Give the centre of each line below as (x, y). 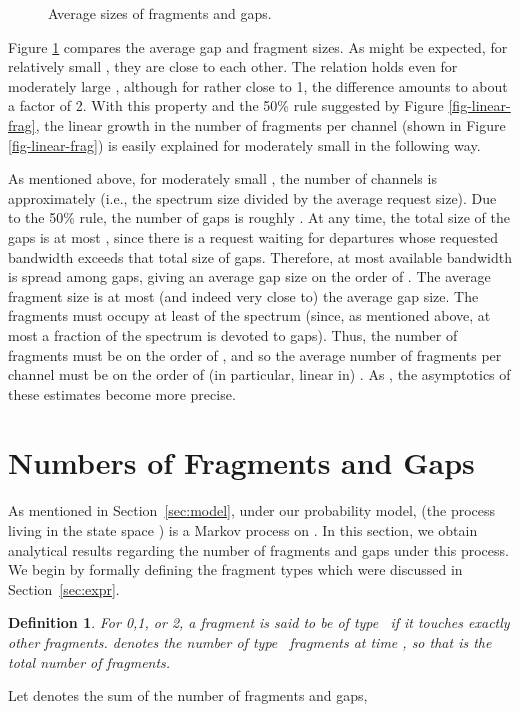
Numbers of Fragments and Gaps (241, 462)
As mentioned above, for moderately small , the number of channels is (222, 178)
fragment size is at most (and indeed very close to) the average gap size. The (243, 295)
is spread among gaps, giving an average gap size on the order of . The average (249, 276)
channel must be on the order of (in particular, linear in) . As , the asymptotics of (259, 374)
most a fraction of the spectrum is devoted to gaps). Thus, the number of (233, 334)
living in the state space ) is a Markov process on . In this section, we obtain (243, 530)
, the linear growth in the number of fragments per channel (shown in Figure (270, 124)
